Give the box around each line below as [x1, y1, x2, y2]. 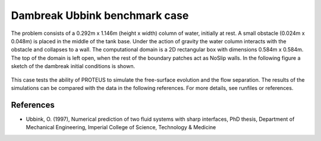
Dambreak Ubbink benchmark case [11, 9, 189, 22]
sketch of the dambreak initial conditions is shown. [11, 63, 136, 70]
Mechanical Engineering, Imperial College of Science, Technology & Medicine [26, 124, 216, 131]
